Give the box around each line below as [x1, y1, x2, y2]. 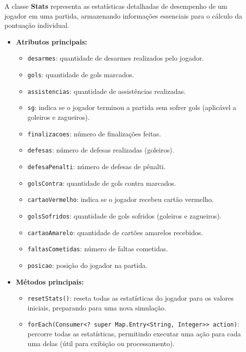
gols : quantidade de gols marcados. [27, 69, 134, 80]
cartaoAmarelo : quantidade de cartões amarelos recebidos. [27, 227, 203, 237]
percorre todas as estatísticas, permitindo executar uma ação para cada [27, 329, 241, 338]
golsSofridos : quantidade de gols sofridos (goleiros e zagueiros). [27, 210, 222, 220]
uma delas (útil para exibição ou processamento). [27, 338, 175, 348]
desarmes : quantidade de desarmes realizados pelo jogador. [27, 53, 204, 63]
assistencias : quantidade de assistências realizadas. [27, 86, 186, 96]
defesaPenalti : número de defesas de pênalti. [27, 161, 166, 171]
